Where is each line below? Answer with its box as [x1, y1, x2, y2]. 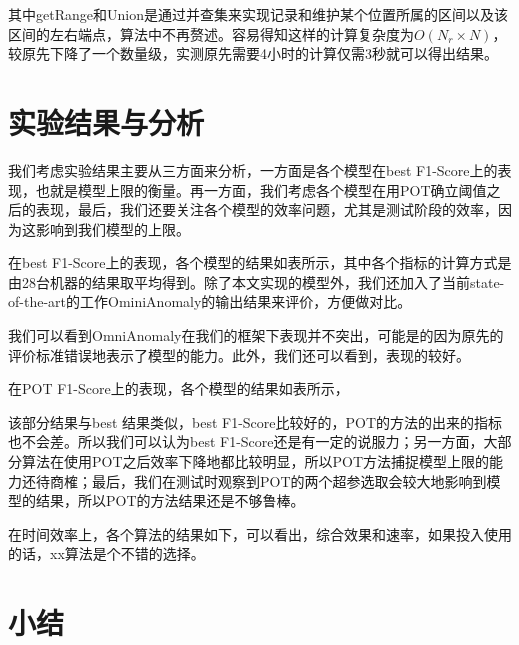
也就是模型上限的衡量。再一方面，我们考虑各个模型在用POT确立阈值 [35, 179, 487, 200]
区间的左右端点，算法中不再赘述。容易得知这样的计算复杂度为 [8, 23, 414, 44]
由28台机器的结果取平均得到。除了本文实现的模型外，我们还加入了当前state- [8, 271, 505, 292]
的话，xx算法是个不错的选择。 [8, 543, 205, 564]
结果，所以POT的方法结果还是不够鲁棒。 [35, 490, 305, 511]
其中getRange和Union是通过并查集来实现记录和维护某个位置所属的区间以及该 [8, 4, 508, 24]
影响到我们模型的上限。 [35, 218, 190, 239]
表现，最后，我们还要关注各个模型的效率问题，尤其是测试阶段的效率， [35, 199, 498, 220]
